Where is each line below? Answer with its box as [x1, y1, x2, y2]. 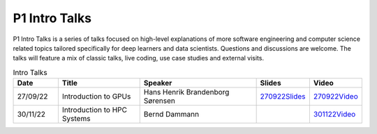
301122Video [313, 110, 356, 119]
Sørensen [143, 96, 176, 106]
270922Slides [260, 92, 306, 101]
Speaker [143, 78, 172, 88]
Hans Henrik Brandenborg [143, 87, 230, 97]
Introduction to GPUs [61, 92, 131, 101]
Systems [61, 114, 91, 124]
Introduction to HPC [61, 105, 127, 115]
